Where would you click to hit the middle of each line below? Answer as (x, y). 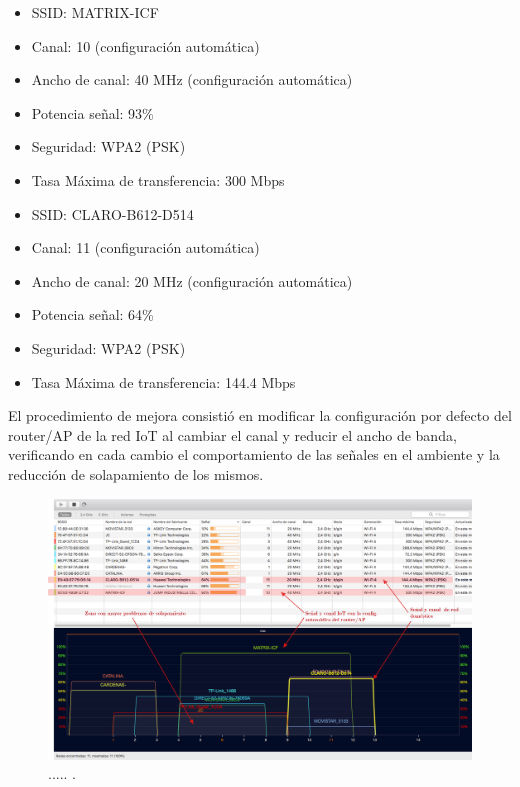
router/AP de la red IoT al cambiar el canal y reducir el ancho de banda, (232, 434)
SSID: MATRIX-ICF (95, 12)
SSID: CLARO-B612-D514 (112, 213)
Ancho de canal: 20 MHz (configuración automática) (192, 280)
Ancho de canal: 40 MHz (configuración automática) (192, 79)
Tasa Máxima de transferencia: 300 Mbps (158, 179)
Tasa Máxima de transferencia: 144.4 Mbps (163, 381)
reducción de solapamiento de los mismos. (136, 473)
